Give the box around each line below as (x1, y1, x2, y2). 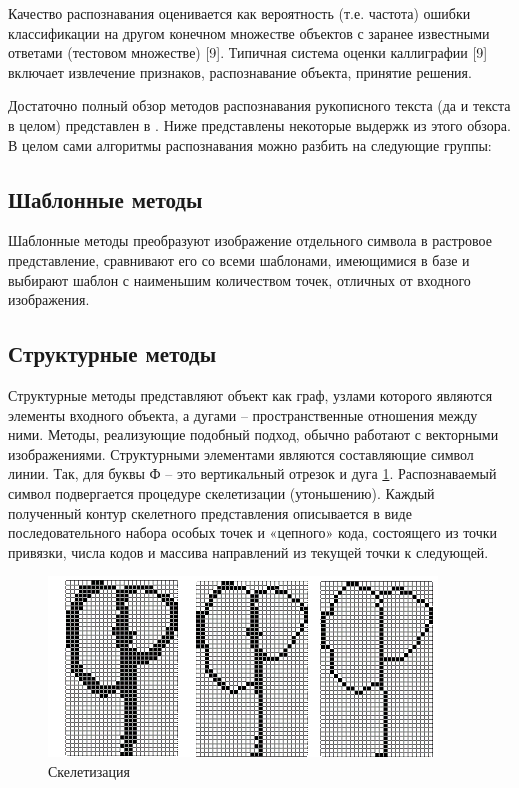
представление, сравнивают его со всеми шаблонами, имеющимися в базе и (8, 249, 470, 270)
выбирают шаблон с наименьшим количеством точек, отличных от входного (8, 269, 471, 290)
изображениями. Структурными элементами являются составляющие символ (8, 443, 474, 464)
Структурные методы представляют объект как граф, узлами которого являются (8, 384, 493, 405)
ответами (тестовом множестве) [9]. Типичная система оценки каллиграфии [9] (8, 42, 488, 63)
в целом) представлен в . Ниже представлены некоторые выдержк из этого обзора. (8, 114, 511, 135)
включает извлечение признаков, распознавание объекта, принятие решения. (8, 61, 472, 82)
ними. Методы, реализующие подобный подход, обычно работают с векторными (8, 424, 499, 445)
